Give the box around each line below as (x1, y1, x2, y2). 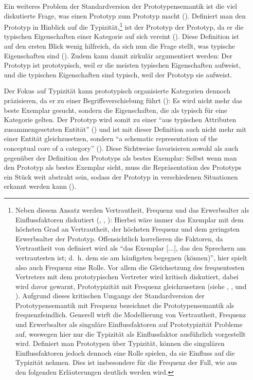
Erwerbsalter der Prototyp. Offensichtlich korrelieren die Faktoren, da (15, 233, 223, 243)
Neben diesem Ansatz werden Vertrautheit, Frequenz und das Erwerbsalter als (15, 204, 249, 215)
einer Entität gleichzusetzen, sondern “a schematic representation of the (4, 133, 218, 144)
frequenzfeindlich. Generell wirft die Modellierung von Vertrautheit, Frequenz (15, 309, 246, 320)
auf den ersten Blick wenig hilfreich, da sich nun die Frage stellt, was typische (4, 41, 235, 51)
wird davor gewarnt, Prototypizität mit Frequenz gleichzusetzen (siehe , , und (15, 281, 247, 291)
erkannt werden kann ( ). (4, 181, 76, 191)
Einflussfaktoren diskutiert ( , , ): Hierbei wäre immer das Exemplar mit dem (15, 214, 244, 224)
